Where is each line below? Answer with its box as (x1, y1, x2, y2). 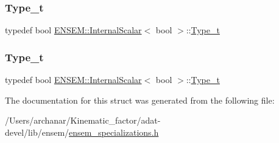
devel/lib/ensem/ (5, 125, 69, 138)
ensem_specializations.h (69, 125, 159, 138)
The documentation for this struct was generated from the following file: (5, 93, 275, 106)
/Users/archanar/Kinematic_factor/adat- (5, 114, 161, 127)
